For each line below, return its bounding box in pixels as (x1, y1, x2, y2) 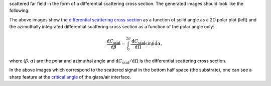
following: (9, 7, 30, 13)
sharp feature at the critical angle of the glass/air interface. (9, 74, 131, 80)
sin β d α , (145, 41, 163, 47)
